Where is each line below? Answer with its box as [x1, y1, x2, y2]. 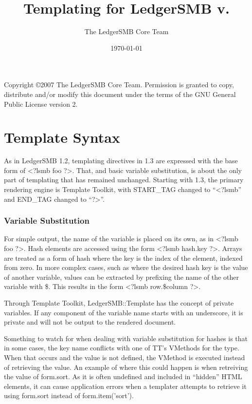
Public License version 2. [4, 98, 78, 109]
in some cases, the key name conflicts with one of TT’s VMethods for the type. [4, 343, 239, 353]
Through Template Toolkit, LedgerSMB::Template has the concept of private [4, 297, 234, 308]
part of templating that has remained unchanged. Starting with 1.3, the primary [4, 174, 244, 185]
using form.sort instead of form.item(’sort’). [4, 390, 134, 401]
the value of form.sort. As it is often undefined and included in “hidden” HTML [4, 371, 242, 382]
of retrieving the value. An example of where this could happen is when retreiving [4, 362, 248, 372]
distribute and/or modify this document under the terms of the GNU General [4, 89, 236, 99]
